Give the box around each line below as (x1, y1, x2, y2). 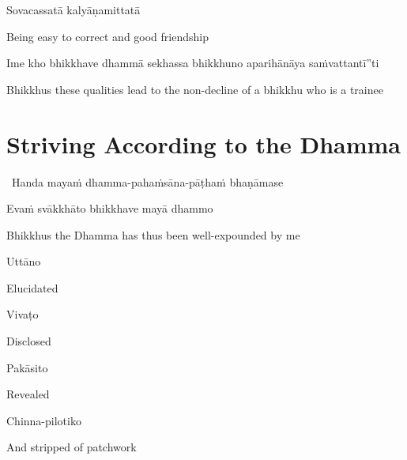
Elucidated (6, 279, 58, 296)
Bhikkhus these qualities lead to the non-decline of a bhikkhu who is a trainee (6, 81, 383, 97)
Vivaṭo (6, 306, 39, 322)
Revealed (6, 386, 50, 402)
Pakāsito (6, 359, 48, 375)
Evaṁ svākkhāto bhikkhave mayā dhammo (6, 200, 213, 217)
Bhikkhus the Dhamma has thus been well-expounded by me (6, 226, 300, 243)
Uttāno (6, 253, 41, 270)
